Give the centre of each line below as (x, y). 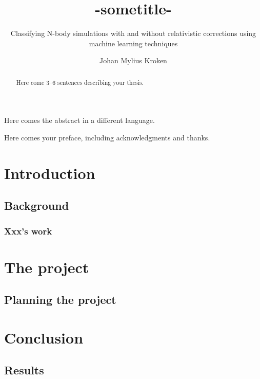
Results (24, 370)
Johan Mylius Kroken (133, 60)
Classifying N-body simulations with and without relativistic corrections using (133, 33)
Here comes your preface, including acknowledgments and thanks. (107, 137)
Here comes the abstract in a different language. (79, 120)
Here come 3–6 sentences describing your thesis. (80, 82)
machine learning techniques (133, 43)
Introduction (50, 173)
